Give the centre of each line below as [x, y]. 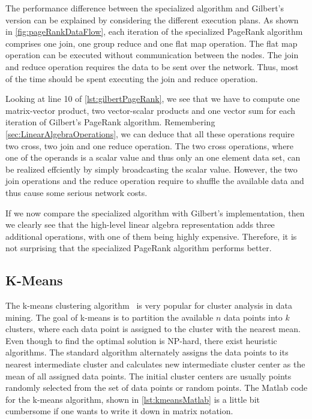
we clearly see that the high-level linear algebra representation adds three [140, 224]
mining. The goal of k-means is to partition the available [109, 317]
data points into [253, 317]
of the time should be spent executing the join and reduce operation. [132, 78]
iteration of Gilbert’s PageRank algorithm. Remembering [110, 122]
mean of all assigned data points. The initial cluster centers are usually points [148, 376]
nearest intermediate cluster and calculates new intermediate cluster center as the [155, 364]
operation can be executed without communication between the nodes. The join [152, 55]
